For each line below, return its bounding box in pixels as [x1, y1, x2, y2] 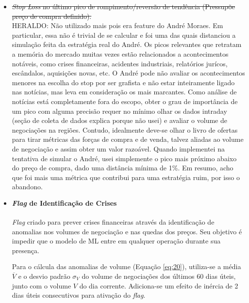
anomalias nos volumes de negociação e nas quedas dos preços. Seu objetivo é [12, 226, 242, 236]
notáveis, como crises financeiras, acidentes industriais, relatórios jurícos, [12, 58, 228, 68]
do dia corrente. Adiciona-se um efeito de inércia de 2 [79, 280, 238, 290]
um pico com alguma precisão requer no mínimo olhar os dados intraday [12, 106, 227, 116]
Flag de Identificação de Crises [12, 197, 117, 208]
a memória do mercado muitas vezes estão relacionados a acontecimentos [12, 48, 229, 59]
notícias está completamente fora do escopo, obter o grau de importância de [12, 96, 238, 106]
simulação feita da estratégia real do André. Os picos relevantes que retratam [12, 39, 242, 49]
